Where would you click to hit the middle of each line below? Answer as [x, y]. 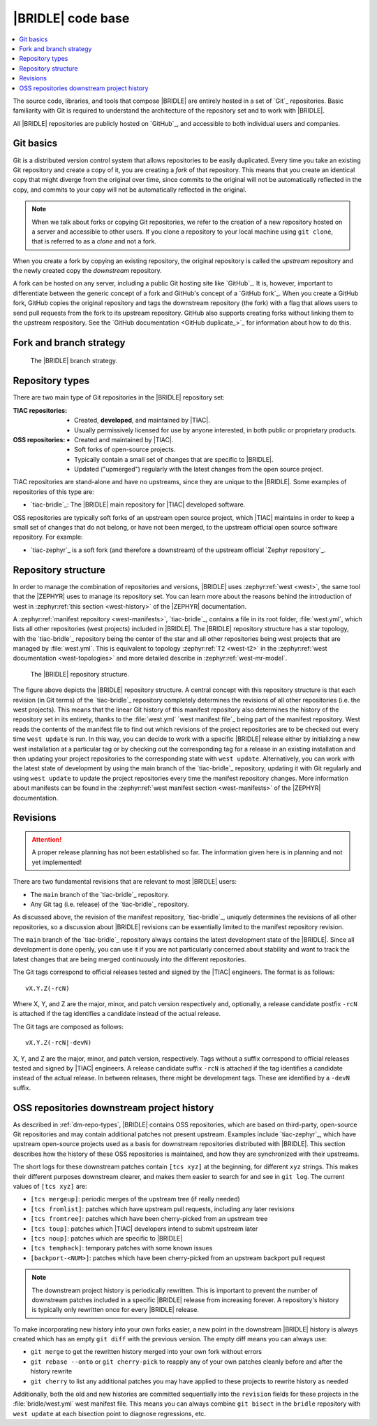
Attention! [47, 839]
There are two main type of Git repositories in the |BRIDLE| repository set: [119, 397]
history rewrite [51, 1371]
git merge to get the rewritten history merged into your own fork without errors [146, 1352]
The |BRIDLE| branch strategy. [74, 361]
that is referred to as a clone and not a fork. [94, 241]
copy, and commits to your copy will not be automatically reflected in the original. [130, 190]
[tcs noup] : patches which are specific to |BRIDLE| [106, 1238]
